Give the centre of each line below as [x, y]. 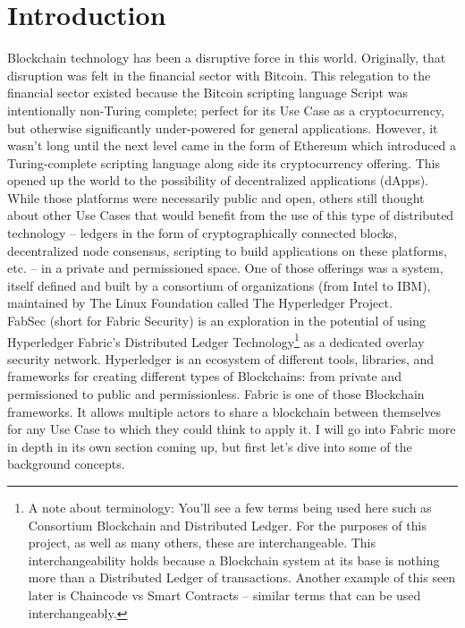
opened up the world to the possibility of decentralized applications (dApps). [218, 180]
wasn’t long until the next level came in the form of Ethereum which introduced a [232, 145]
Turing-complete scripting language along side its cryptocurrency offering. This [224, 162]
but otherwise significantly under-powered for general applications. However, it [223, 127]
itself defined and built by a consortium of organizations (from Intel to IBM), [219, 285]
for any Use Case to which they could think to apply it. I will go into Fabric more [232, 429]
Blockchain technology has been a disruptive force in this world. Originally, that [227, 58]
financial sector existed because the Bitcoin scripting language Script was [207, 93]
